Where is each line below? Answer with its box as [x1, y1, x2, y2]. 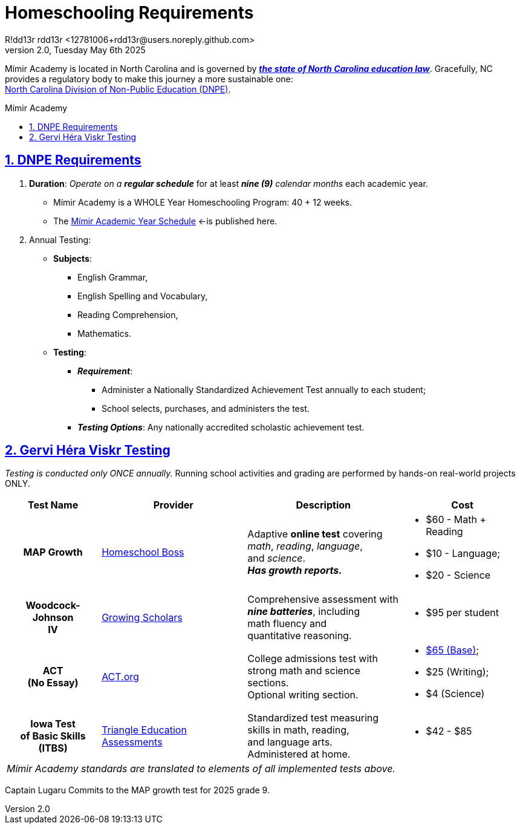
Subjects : [53, 253, 92, 264]
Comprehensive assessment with [247, 593, 398, 606]
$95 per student [426, 606, 499, 619]
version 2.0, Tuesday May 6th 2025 [5, 44, 146, 55]
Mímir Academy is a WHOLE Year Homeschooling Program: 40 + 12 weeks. [53, 197, 353, 207]
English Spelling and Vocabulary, [77, 290, 208, 301]
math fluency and [247, 617, 327, 630]
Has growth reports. [247, 564, 342, 577]
